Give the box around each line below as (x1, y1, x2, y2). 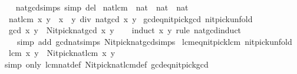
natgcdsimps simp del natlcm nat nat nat (15, 1, 189, 13)
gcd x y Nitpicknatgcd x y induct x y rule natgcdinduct (8, 24, 242, 36)
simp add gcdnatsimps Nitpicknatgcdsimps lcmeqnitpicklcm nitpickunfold (16, 35, 292, 47)
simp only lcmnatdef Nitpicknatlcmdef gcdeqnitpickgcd (4, 58, 209, 70)
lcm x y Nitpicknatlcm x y (8, 47, 115, 59)
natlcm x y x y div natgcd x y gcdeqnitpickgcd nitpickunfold (8, 12, 253, 24)
